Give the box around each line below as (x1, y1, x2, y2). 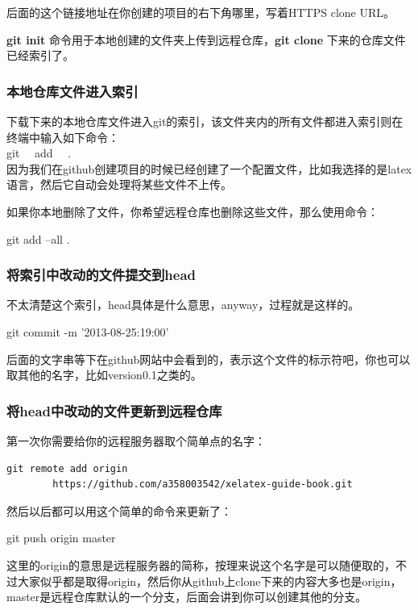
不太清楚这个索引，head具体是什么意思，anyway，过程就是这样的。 (6, 296, 360, 313)
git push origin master (6, 529, 116, 546)
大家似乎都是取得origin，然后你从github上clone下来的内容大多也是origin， (17, 572, 402, 589)
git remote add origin (6, 462, 128, 474)
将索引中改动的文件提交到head (6, 265, 196, 285)
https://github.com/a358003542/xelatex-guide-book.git (52, 478, 353, 491)
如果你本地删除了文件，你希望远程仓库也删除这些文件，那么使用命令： (6, 203, 379, 219)
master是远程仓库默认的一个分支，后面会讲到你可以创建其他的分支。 (6, 588, 367, 605)
